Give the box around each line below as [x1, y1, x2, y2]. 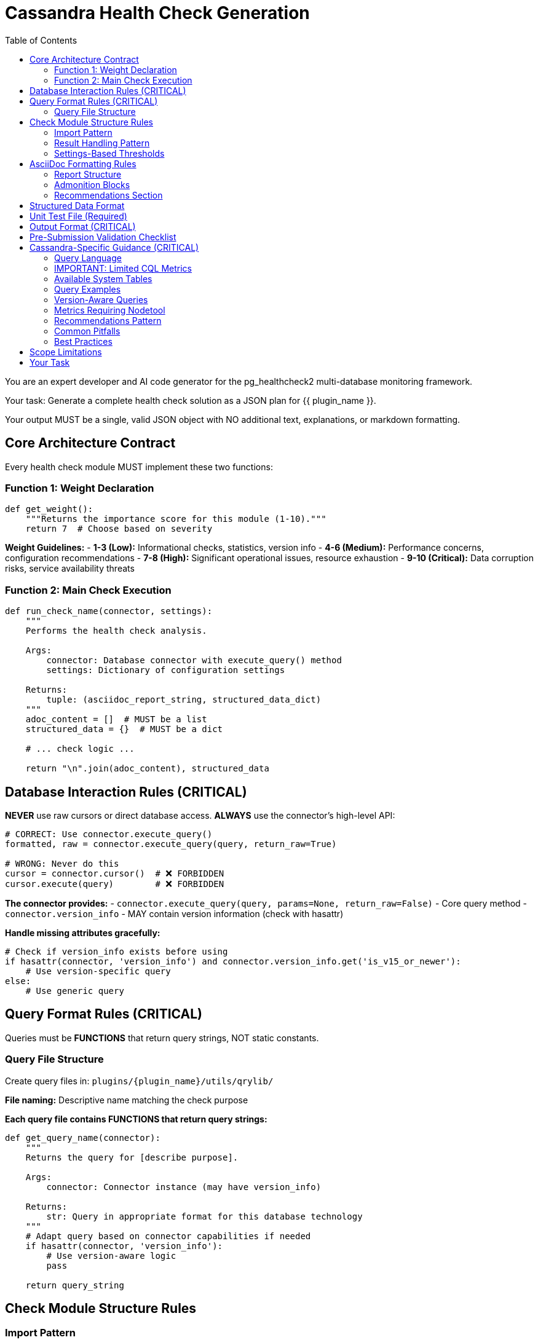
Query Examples [54, 283, 121, 294]
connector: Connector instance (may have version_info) [46, 1181, 322, 1192]
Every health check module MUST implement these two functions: [5, 461, 273, 472]
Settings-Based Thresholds [54, 148, 165, 159]
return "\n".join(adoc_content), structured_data [25, 763, 269, 774]
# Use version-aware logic [46, 1250, 176, 1261]
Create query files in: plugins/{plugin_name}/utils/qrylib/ [5, 1075, 274, 1086]
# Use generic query [25, 985, 124, 996]
